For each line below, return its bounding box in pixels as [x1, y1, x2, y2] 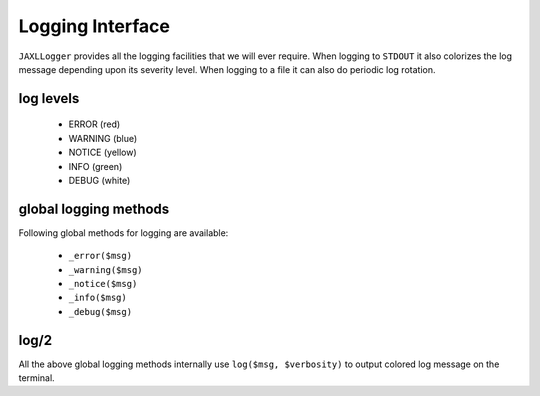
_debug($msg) [68, 306, 133, 317]
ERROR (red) [68, 118, 121, 130]
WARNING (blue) [68, 132, 138, 144]
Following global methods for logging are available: [18, 226, 229, 239]
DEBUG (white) [68, 174, 131, 186]
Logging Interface [18, 15, 170, 37]
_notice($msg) [68, 278, 138, 289]
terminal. [18, 372, 55, 384]
